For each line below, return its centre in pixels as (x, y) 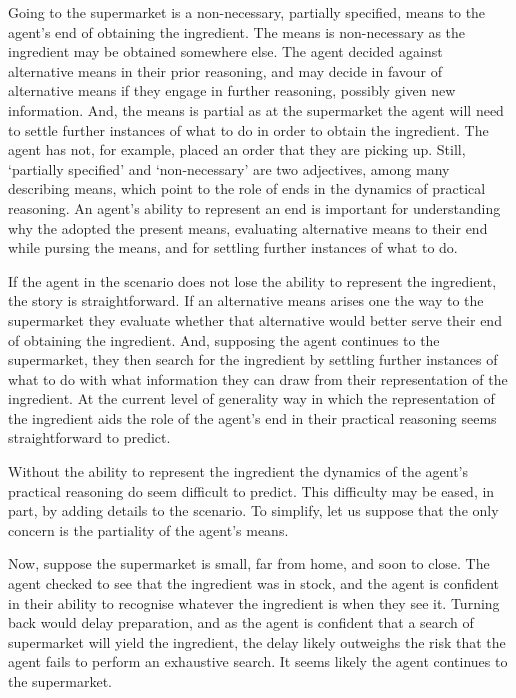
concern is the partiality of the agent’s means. (148, 529)
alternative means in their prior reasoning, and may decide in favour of (225, 70)
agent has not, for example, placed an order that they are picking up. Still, (237, 149)
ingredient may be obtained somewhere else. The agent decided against (225, 51)
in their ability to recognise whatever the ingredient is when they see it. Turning (254, 602)
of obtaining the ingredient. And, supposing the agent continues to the (224, 339)
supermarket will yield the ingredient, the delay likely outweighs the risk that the (257, 641)
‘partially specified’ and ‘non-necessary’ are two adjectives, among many (229, 168)
